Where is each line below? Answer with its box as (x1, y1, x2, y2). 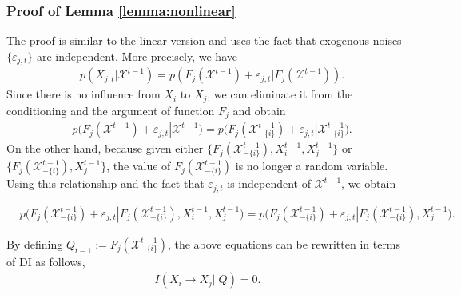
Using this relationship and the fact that (6, 175, 205, 192)
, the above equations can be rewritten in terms (167, 235, 401, 252)
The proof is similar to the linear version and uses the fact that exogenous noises (6, 32, 402, 49)
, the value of (106, 157, 171, 174)
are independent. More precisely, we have (36, 47, 237, 64)
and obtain (232, 102, 286, 118)
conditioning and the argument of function (6, 102, 215, 118)
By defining (6, 235, 63, 252)
